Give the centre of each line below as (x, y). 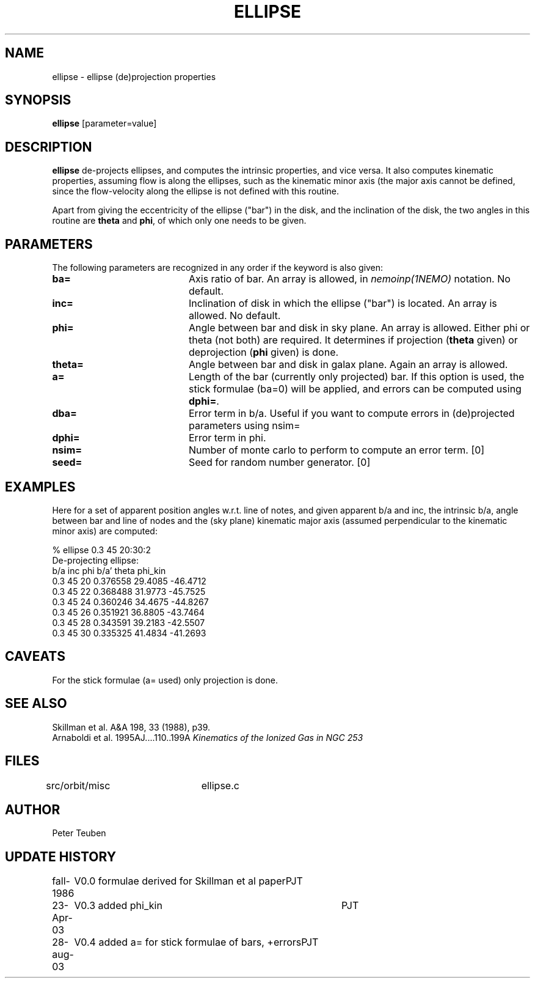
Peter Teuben (79, 833)
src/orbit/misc (78, 785)
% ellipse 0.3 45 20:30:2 (101, 550)
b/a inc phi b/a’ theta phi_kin (109, 570)
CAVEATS (35, 657)
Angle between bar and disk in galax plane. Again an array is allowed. (348, 365)
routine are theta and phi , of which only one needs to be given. (179, 221)
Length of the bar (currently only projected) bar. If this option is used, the (356, 377)
